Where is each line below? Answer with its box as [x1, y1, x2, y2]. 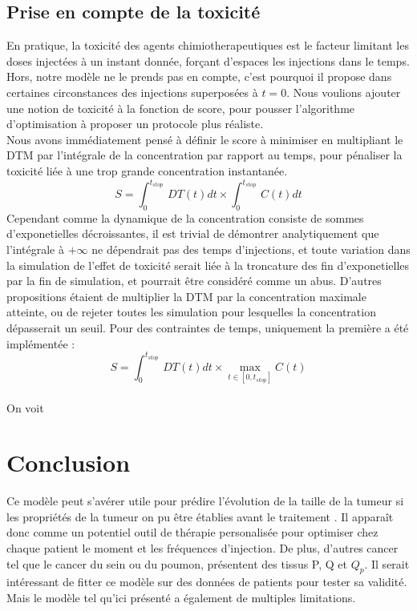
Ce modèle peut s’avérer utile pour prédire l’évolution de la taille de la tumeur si [6, 492, 404, 509]
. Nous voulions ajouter [286, 83, 401, 100]
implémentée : [6, 335, 75, 352]
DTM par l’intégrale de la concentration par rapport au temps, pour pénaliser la [6, 147, 403, 163]
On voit [6, 399, 44, 416]
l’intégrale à [6, 241, 64, 258]
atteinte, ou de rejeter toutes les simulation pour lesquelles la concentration [6, 303, 376, 320]
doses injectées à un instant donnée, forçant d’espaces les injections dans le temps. [6, 52, 410, 69]
